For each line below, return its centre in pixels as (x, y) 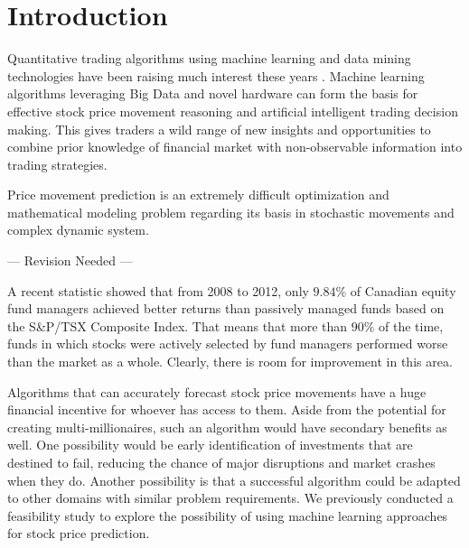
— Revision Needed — (70, 260)
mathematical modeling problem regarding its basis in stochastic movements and (231, 212)
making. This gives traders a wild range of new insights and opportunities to (219, 129)
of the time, (411, 325)
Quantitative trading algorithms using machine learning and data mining (209, 58)
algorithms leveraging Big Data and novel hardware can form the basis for (213, 93)
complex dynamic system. (78, 230)
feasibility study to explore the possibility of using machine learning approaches (228, 515)
